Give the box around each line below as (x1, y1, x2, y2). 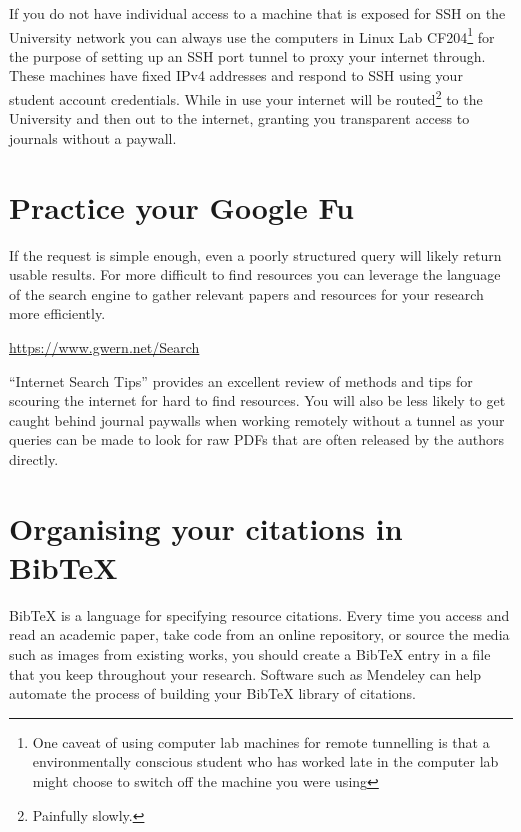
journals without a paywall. (9, 127, 177, 148)
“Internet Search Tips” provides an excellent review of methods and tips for (9, 370, 473, 391)
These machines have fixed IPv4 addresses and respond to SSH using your (9, 65, 463, 86)
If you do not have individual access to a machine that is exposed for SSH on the (9, 3, 506, 23)
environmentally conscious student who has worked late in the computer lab (32, 751, 499, 772)
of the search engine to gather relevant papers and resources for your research (9, 283, 484, 304)
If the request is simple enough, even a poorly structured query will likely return (9, 244, 502, 265)
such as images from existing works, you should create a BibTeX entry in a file (9, 644, 491, 665)
